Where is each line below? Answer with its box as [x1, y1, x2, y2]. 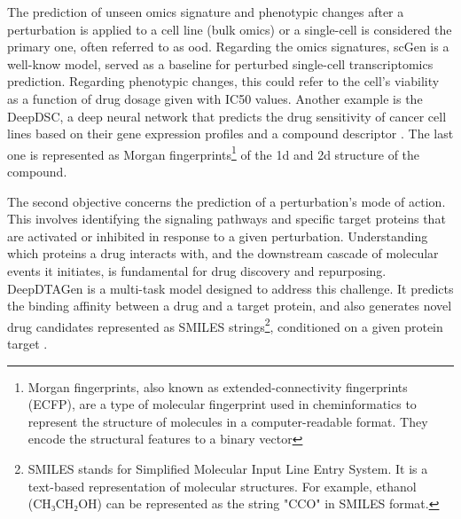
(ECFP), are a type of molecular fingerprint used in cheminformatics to [27, 395, 417, 413]
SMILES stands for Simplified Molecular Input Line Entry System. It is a [27, 459, 428, 477]
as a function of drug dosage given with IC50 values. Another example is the [7, 89, 423, 107]
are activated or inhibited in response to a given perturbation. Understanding [7, 226, 428, 245]
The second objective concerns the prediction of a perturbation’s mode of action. [7, 192, 446, 210]
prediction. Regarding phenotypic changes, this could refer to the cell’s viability [7, 72, 440, 90]
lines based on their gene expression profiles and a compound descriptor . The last [7, 124, 454, 143]
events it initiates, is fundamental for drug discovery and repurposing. [7, 261, 387, 279]
